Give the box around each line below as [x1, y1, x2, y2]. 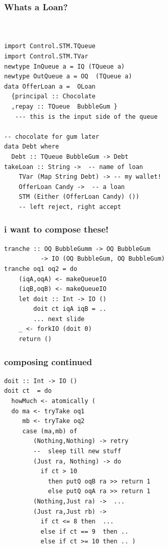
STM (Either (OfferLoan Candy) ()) [18, 193, 139, 201]
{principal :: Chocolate [11, 93, 95, 100]
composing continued [4, 355, 92, 368]
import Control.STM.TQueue [4, 43, 95, 50]
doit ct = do [4, 387, 52, 395]
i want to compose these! [4, 223, 109, 236]
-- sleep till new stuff [33, 448, 122, 455]
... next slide [33, 315, 85, 323]
